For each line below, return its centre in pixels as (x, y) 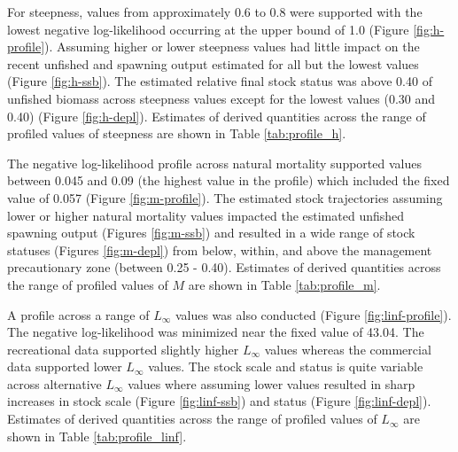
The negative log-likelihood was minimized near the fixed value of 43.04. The (216, 332)
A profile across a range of (78, 314)
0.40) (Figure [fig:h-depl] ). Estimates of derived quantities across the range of (217, 116)
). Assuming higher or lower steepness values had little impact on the (232, 47)
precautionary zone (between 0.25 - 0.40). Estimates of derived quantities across (224, 267)
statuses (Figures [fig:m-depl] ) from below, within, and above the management (220, 249)
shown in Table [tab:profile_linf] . (97, 436)
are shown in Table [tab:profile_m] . (284, 284)
